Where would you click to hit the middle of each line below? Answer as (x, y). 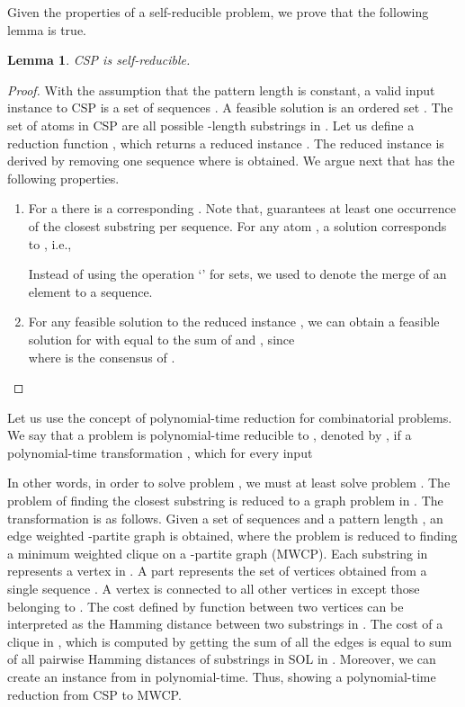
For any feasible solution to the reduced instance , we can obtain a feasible (234, 322)
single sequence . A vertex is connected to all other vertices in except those (214, 589)
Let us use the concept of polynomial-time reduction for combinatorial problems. (230, 417)
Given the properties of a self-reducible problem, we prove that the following (218, 12)
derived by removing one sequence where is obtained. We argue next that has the (231, 161)
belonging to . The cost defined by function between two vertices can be (206, 606)
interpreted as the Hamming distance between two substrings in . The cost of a (225, 624)
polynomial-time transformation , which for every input (160, 452)
